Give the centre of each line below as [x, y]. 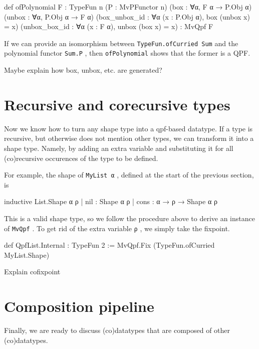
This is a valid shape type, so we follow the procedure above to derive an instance [129, 218]
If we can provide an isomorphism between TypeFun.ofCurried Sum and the [121, 43]
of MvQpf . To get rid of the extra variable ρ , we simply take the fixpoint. [117, 228]
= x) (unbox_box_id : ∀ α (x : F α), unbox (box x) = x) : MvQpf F [109, 26]
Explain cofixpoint [32, 272]
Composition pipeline [79, 306]
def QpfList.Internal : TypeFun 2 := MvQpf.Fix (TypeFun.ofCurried [109, 245]
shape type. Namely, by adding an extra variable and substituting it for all [119, 148]
